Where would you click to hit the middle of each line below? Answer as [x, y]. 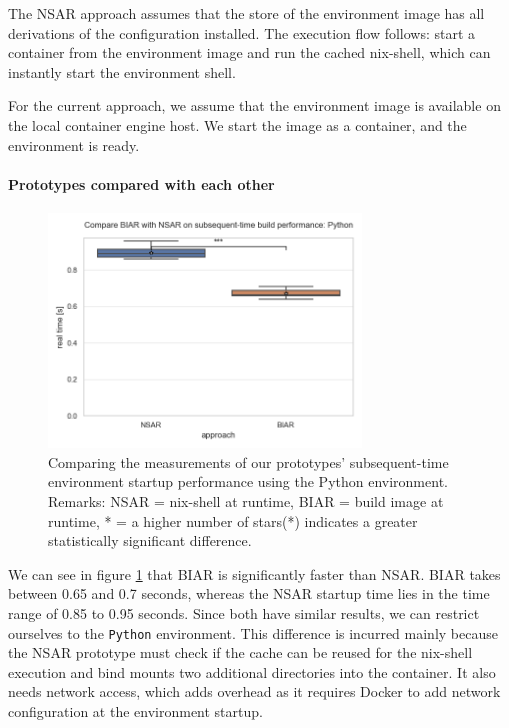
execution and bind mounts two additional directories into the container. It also [252, 671]
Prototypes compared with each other [141, 183]
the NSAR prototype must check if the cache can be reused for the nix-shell [240, 652]
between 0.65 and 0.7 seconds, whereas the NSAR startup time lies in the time [249, 593]
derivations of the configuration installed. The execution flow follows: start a [242, 32]
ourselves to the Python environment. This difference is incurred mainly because [253, 632]
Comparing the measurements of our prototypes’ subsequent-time [248, 461]
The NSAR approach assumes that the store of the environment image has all [246, 13]
